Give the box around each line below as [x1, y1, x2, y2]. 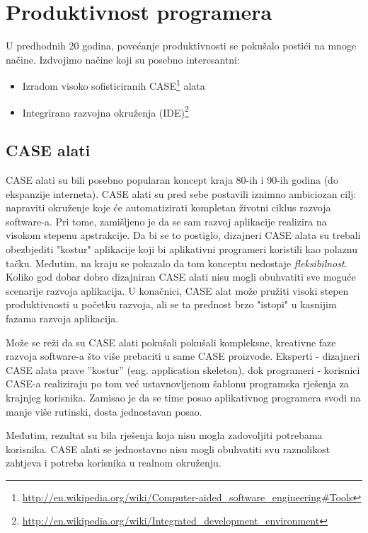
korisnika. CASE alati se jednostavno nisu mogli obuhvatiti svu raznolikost [6, 441, 330, 456]
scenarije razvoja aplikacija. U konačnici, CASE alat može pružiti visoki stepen [6, 283, 349, 298]
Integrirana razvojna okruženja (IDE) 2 [22, 102, 189, 119]
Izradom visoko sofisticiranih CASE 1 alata [22, 76, 205, 93]
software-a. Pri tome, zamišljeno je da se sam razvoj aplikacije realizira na [6, 213, 327, 228]
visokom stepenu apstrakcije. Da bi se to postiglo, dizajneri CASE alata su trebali [6, 228, 361, 242]
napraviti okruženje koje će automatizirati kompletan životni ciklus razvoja [6, 200, 331, 215]
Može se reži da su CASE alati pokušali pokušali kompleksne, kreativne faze [6, 334, 336, 349]
